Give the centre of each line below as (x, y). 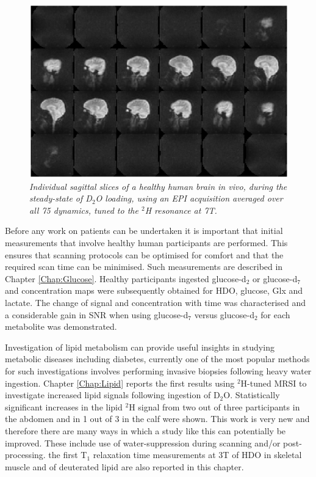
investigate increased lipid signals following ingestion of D (113, 395)
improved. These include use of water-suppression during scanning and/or (143, 442)
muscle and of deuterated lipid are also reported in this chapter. (124, 466)
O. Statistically (252, 395)
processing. (25, 455)
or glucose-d (275, 278)
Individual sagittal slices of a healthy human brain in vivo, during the (158, 186)
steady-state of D (61, 198)
